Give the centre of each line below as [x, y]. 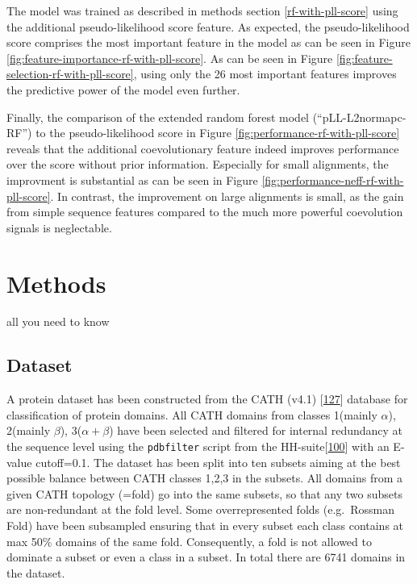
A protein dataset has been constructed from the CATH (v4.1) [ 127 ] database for [207, 399]
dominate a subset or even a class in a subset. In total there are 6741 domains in [206, 557]
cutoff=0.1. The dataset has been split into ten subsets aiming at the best [218, 462]
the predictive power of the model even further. [123, 89]
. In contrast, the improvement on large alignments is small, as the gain [227, 196]
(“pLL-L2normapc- [359, 117]
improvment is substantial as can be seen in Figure [132, 179]
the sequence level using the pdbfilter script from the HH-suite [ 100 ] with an [198, 446]
